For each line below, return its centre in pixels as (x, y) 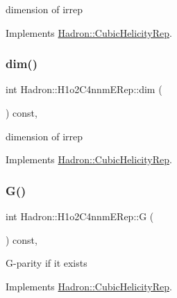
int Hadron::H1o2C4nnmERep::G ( (80, 216)
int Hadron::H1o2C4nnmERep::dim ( (84, 89)
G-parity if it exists (47, 263)
